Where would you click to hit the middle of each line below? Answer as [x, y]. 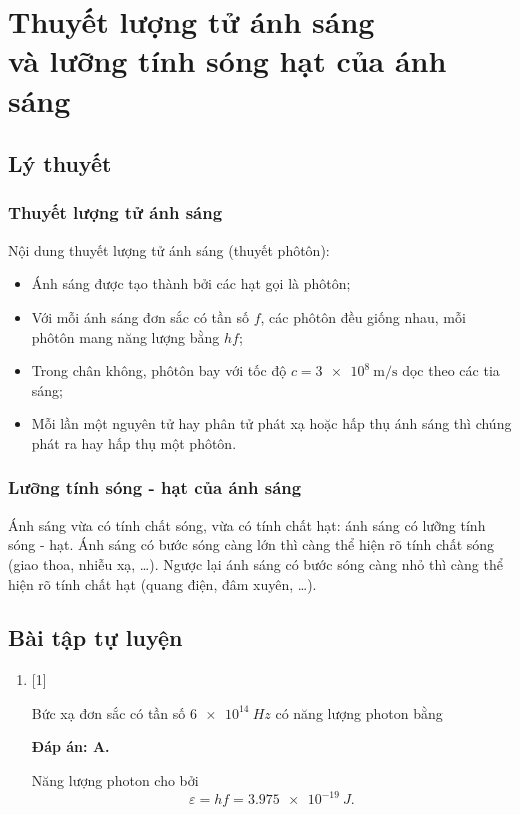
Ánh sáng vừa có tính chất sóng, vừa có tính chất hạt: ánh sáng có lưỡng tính [247, 524]
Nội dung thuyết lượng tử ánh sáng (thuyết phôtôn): [169, 249]
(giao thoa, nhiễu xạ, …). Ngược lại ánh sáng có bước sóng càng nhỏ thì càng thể [255, 563]
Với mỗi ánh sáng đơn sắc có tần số [140, 316]
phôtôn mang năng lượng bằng [125, 336]
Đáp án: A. [70, 746]
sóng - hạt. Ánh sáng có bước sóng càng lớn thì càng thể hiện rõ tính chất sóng [251, 544]
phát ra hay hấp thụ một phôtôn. [134, 442]
